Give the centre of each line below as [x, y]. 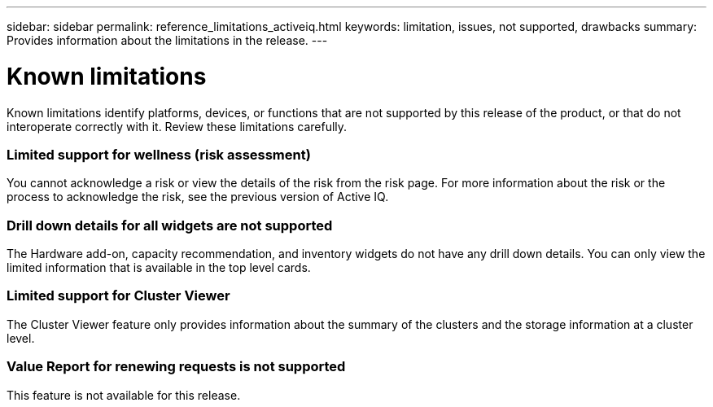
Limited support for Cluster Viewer [118, 296]
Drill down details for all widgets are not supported [170, 225]
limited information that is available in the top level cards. [159, 267]
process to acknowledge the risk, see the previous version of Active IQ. [198, 197]
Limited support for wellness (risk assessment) [159, 154]
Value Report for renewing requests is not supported [176, 367]
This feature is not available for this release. [124, 395]
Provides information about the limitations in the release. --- [167, 40]
